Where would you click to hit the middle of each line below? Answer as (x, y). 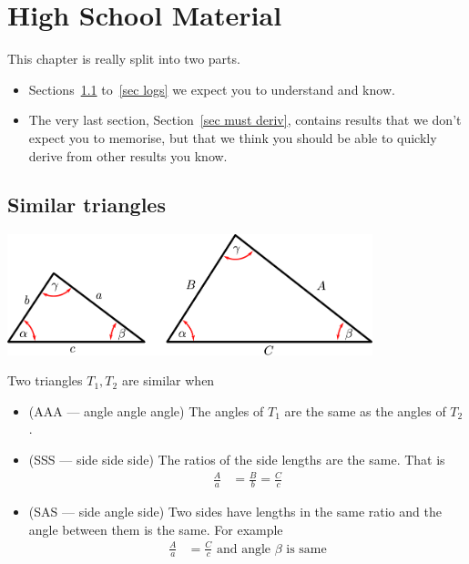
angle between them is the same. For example (156, 529)
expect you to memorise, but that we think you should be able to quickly (233, 137)
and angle (244, 549)
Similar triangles (87, 205)
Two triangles (45, 380)
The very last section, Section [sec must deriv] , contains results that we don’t (245, 120)
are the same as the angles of (365, 410)
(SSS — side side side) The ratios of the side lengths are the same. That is (237, 459)
